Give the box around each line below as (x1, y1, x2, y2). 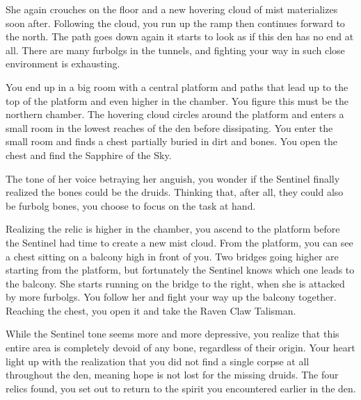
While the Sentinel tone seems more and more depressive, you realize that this (6, 326, 339, 341)
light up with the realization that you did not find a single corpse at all (6, 353, 310, 368)
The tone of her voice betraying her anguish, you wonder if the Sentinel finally (6, 171, 340, 185)
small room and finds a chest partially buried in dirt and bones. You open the (6, 134, 337, 149)
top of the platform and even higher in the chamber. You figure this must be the (6, 93, 349, 108)
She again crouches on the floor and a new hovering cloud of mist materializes (6, 2, 338, 16)
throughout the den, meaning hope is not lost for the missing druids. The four (6, 367, 339, 382)
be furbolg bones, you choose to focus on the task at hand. (6, 198, 256, 212)
